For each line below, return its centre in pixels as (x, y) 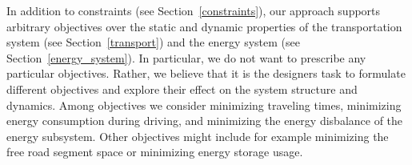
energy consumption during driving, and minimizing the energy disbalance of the (205, 121)
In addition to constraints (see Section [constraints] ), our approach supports (194, 10)
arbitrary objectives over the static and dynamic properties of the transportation (204, 26)
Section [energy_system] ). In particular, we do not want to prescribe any (186, 57)
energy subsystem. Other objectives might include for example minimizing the (198, 136)
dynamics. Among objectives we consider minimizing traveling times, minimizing (204, 105)
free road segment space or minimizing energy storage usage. (155, 152)
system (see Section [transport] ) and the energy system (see (153, 42)
